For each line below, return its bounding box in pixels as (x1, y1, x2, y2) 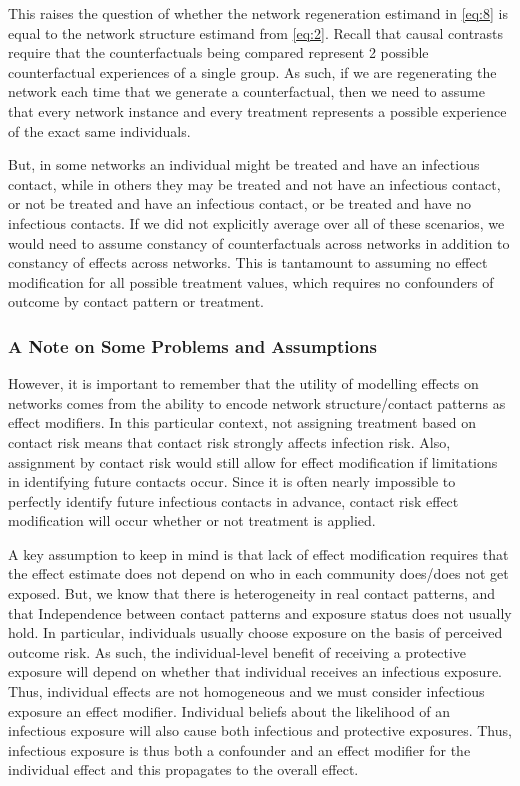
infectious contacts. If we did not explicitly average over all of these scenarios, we (8, 212, 505, 233)
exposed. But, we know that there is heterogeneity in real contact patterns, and (8, 583, 496, 604)
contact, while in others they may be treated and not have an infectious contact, (8, 173, 501, 194)
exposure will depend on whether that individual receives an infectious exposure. (8, 661, 503, 682)
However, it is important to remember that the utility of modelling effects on (8, 373, 479, 394)
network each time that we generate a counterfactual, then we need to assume (8, 81, 485, 102)
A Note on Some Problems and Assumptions (8, 333, 377, 358)
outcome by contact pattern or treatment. (8, 291, 264, 312)
